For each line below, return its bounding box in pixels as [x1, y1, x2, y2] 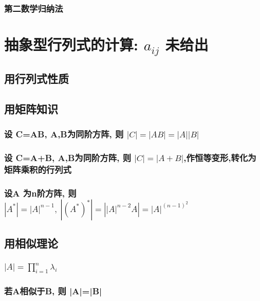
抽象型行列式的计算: [4, 34, 138, 55]
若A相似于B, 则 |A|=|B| [4, 284, 102, 297]
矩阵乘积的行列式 [4, 163, 71, 176]
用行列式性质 [4, 70, 69, 86]
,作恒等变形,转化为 [183, 151, 256, 164]
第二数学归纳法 [4, 2, 63, 14]
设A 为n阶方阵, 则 [4, 187, 77, 200]
